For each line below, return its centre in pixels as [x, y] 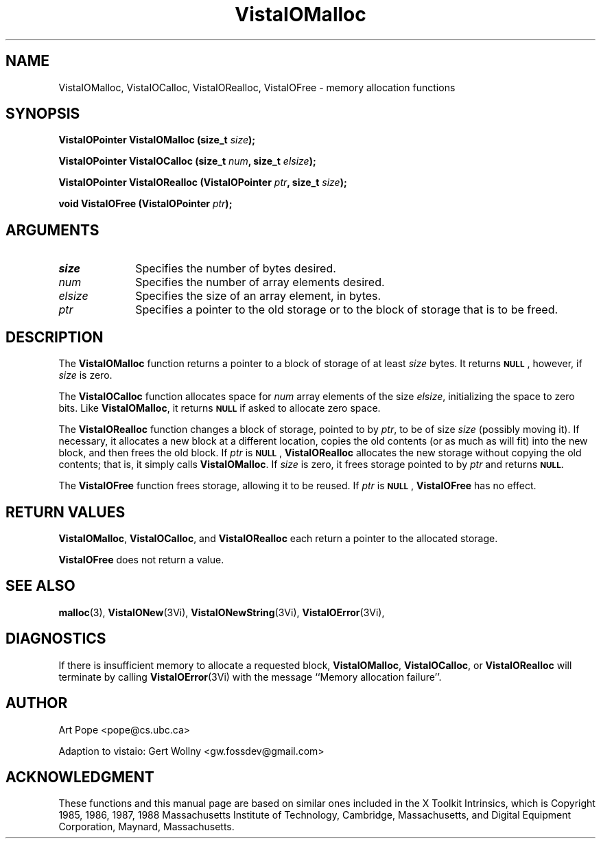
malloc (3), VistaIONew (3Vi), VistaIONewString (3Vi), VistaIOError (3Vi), [222, 612]
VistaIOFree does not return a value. [141, 559]
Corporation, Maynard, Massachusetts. [146, 827]
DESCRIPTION [55, 337]
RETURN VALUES [66, 512]
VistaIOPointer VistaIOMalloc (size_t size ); [157, 140]
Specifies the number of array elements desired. [260, 282]
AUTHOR [37, 703]
